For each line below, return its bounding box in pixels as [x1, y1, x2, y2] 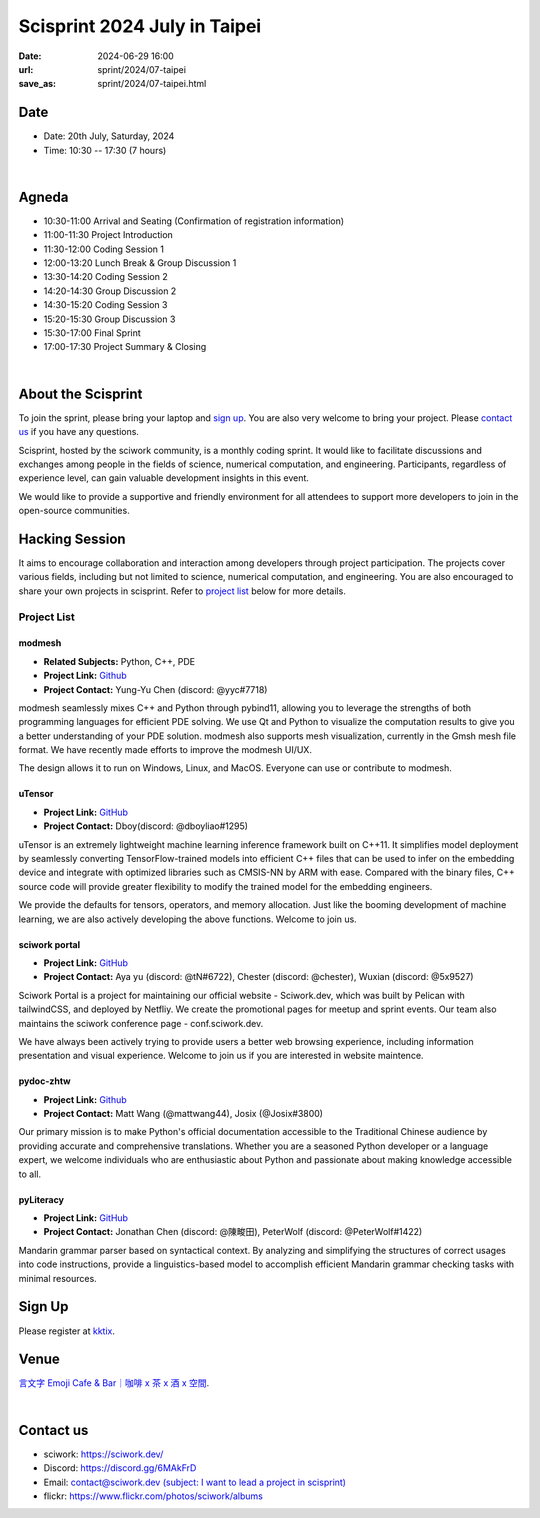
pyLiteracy [18, 1193, 65, 1205]
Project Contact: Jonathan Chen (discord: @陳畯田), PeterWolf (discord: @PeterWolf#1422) [43, 1226, 423, 1238]
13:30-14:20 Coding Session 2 [43, 271, 169, 283]
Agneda [18, 188, 69, 205]
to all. [18, 1168, 42, 1180]
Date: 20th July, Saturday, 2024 [43, 130, 175, 142]
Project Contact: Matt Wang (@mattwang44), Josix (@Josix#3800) [43, 1108, 324, 1120]
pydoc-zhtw [18, 1075, 71, 1087]
